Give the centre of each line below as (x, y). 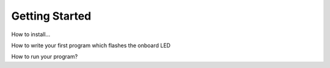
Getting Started (51, 16)
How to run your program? (45, 57)
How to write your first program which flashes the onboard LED (91, 45)
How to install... (31, 34)
